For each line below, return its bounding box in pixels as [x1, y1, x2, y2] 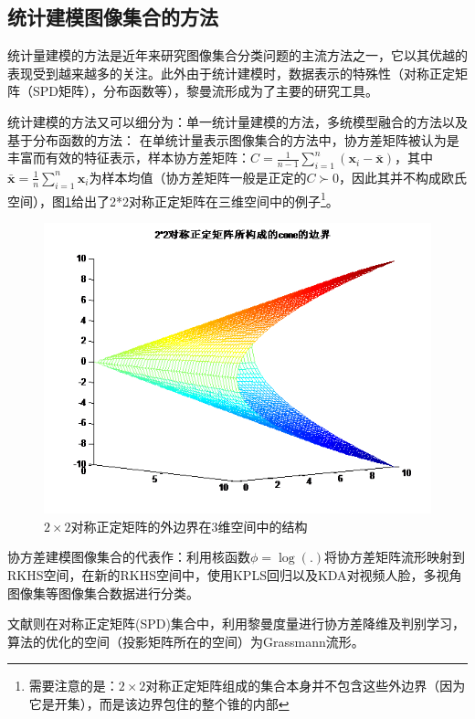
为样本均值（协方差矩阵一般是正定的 [89, 167, 307, 186]
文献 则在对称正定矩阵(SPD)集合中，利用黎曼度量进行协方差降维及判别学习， [7, 614, 465, 633]
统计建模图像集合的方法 [7, 3, 218, 31]
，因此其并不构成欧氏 [339, 167, 468, 186]
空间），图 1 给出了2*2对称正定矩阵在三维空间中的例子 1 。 [7, 188, 339, 210]
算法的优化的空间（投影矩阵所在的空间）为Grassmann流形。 [7, 631, 364, 650]
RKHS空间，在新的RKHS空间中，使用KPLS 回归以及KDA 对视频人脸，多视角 [7, 565, 462, 584]
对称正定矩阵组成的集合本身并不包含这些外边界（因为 [145, 676, 466, 695]
